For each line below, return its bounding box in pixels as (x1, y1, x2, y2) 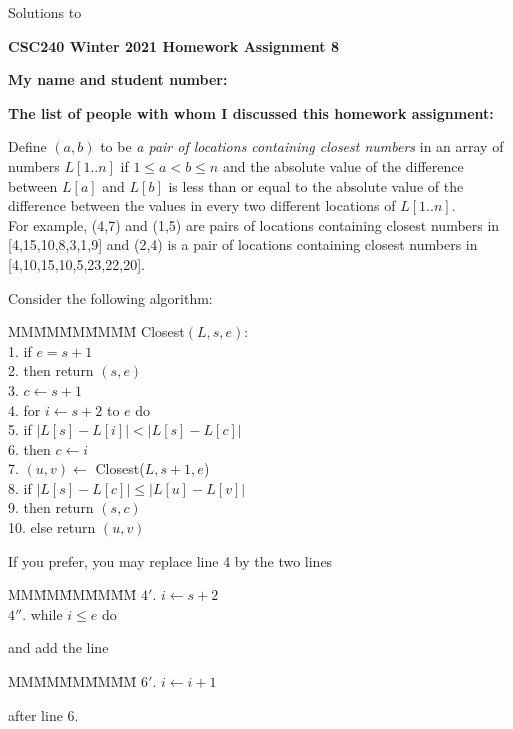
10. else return (8, 517, 96, 538)
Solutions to (8, 2, 82, 22)
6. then (8, 438, 51, 459)
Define (8, 136, 47, 157)
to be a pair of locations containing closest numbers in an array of (100, 136, 504, 157)
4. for (8, 399, 41, 420)
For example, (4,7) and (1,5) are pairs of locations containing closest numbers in (8, 214, 500, 235)
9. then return (8, 497, 94, 518)
